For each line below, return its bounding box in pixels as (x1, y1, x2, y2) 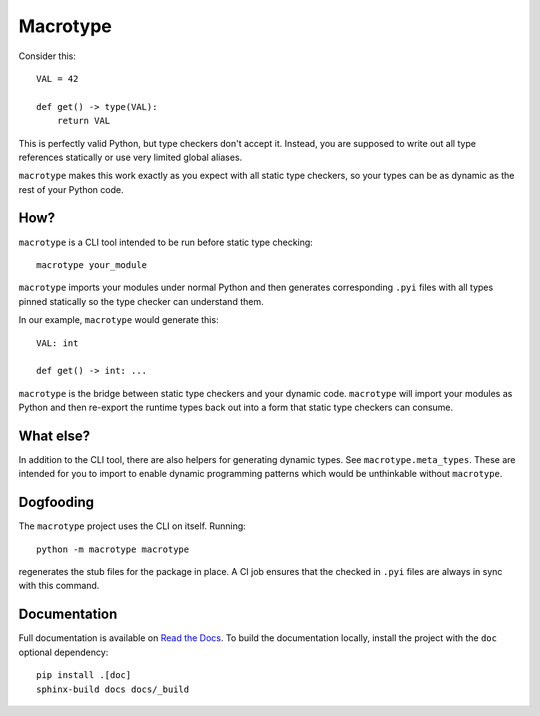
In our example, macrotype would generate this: (18, 314, 219, 326)
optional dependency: (18, 646, 109, 658)
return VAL (56, 115, 111, 127)
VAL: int (36, 337, 79, 349)
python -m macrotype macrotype (36, 543, 190, 555)
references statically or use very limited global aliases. (18, 151, 243, 163)
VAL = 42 (36, 73, 79, 84)
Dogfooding (18, 494, 95, 511)
